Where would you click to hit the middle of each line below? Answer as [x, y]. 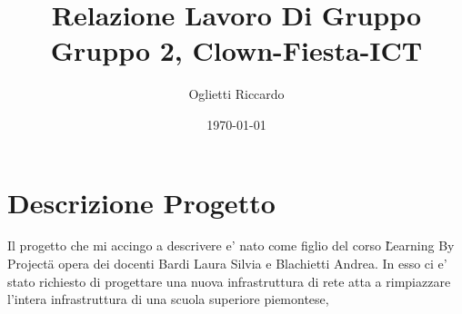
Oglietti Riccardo [236, 94]
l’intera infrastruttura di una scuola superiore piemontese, [168, 299]
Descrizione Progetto [141, 202]
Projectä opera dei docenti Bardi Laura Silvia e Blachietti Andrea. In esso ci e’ [227, 264]
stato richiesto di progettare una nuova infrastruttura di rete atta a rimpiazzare [229, 281]
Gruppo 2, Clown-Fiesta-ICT [236, 50]
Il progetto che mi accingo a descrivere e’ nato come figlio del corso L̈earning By [231, 245]
